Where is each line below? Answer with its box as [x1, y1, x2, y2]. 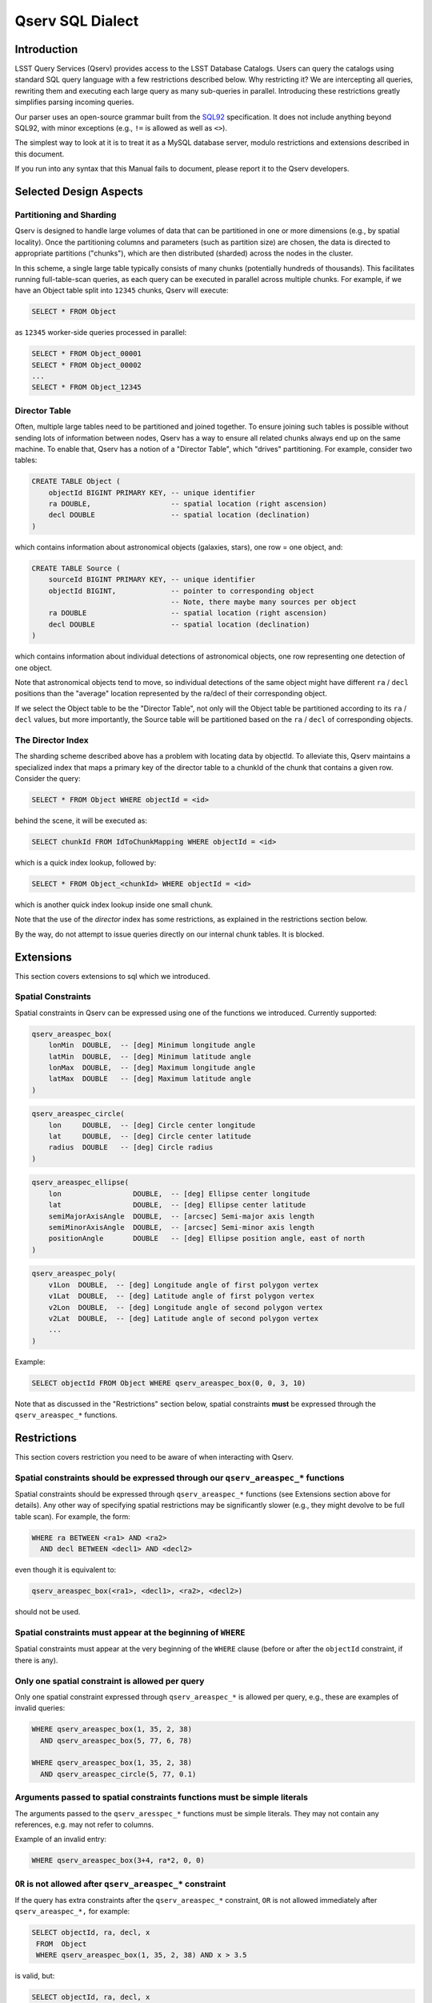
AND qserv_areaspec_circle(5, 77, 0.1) [40, 1769, 197, 1779]
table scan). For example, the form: [14, 1511, 131, 1521]
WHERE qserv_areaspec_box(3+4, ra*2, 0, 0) [31, 1856, 206, 1865]
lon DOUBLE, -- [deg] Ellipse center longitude [48, 1189, 310, 1198]
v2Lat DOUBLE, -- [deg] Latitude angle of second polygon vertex [48, 1314, 319, 1323]
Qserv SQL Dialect [14, 12, 139, 30]
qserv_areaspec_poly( [31, 1269, 117, 1278]
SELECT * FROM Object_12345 [31, 383, 142, 392]
